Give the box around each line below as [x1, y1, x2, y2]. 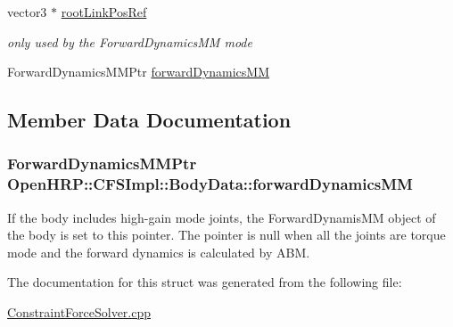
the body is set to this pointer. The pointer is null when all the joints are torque [7, 225, 446, 244]
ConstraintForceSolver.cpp [7, 303, 152, 322]
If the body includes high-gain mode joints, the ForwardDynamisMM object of [7, 208, 436, 226]
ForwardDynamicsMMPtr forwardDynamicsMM [7, 62, 270, 81]
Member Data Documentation [7, 106, 292, 134]
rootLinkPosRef [61, 3, 147, 20]
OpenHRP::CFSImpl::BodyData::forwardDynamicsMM [7, 173, 413, 195]
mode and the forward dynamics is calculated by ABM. [7, 242, 310, 261]
